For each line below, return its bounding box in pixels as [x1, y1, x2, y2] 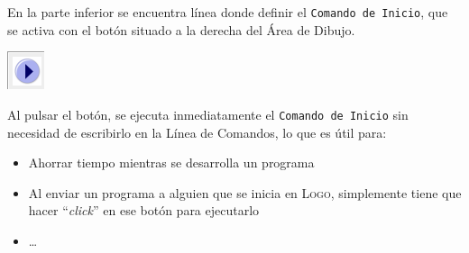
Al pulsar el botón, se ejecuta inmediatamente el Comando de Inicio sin [7, 104, 409, 123]
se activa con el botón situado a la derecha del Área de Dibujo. [7, 20, 355, 39]
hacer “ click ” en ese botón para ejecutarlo [28, 201, 260, 220]
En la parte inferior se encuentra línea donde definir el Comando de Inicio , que [7, 3, 448, 21]
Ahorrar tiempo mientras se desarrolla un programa [28, 153, 315, 172]
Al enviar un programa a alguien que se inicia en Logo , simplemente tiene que [28, 183, 462, 202]
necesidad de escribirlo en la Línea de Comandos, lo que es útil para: [7, 122, 387, 141]
